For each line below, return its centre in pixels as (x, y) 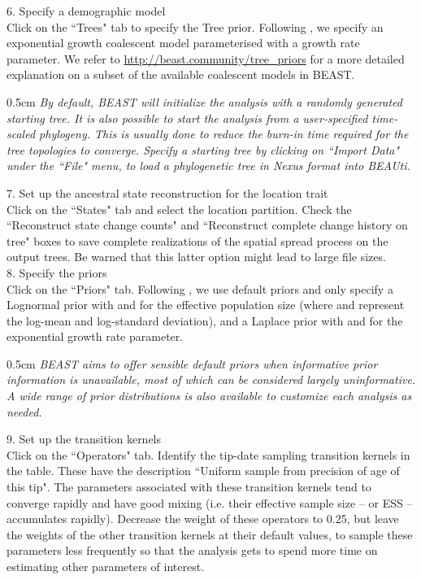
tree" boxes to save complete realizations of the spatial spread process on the (197, 240)
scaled (21, 134)
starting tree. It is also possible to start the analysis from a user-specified (187, 118)
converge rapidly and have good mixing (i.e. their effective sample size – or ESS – (210, 502)
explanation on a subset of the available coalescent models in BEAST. (181, 74)
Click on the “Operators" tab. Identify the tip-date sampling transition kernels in (208, 454)
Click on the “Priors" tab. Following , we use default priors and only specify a (200, 288)
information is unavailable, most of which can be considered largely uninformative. (211, 379)
